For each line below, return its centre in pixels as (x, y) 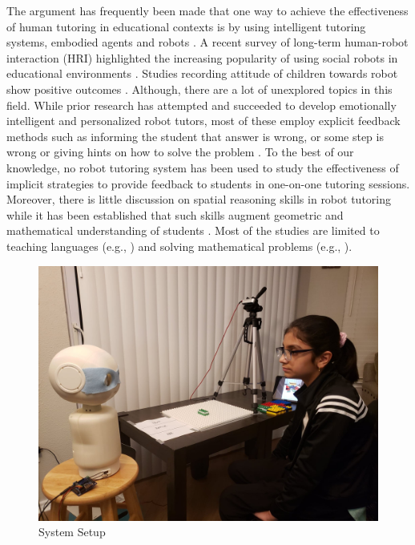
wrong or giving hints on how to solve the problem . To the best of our (180, 152)
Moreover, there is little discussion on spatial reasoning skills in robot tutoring (199, 199)
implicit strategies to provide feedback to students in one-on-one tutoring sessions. (208, 183)
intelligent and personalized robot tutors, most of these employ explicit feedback (203, 121)
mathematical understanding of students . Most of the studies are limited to (193, 230)
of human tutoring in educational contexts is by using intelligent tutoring (186, 26)
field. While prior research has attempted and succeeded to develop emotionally (201, 105)
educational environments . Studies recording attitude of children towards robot (202, 73)
